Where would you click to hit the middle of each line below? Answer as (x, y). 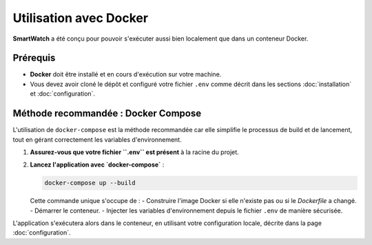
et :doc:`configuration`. (63, 94)
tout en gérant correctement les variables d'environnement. (97, 139)
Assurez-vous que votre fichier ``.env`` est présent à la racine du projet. (134, 152)
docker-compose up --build (90, 183)
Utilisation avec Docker (80, 18)
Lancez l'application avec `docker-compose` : (97, 164)
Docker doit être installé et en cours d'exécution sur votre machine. (126, 74)
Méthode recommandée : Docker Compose (107, 114)
